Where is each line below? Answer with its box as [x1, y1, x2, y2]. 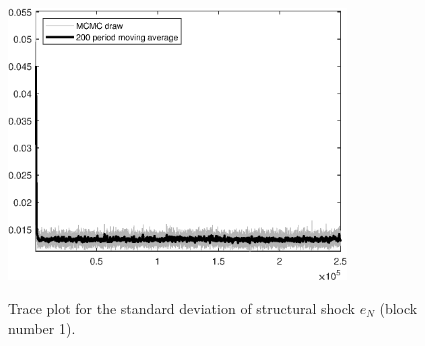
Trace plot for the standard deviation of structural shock [8, 298, 355, 319]
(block [379, 298, 418, 319]
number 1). [8, 317, 76, 338]
